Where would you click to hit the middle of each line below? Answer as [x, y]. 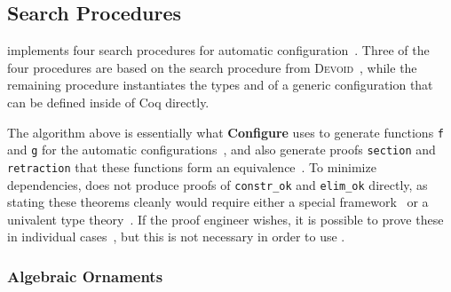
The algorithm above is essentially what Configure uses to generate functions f [225, 132]
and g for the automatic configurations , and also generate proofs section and [222, 150]
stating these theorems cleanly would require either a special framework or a [218, 202]
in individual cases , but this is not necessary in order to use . [176, 237]
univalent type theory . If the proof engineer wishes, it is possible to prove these [225, 219]
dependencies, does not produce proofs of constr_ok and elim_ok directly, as [218, 184]
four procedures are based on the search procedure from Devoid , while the [212, 67]
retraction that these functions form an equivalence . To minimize [192, 166]
